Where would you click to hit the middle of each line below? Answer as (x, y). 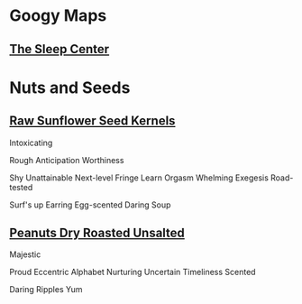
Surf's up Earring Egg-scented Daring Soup (90, 205)
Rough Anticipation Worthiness (67, 160)
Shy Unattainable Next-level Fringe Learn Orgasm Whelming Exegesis (139, 178)
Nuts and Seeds (70, 88)
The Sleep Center (59, 49)
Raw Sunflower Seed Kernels (92, 121)
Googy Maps (58, 16)
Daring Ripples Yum (46, 290)
